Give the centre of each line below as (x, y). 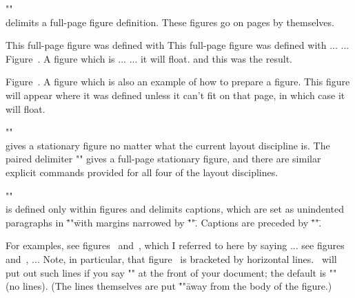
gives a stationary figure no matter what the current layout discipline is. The (168, 145)
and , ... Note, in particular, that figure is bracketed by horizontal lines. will (171, 258)
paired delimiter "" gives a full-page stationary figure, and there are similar (163, 159)
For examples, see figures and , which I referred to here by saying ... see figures (175, 245)
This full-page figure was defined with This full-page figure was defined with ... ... (177, 45)
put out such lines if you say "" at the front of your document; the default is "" (171, 272)
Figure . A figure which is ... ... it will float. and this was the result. (149, 58)
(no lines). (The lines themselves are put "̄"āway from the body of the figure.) (169, 286)
